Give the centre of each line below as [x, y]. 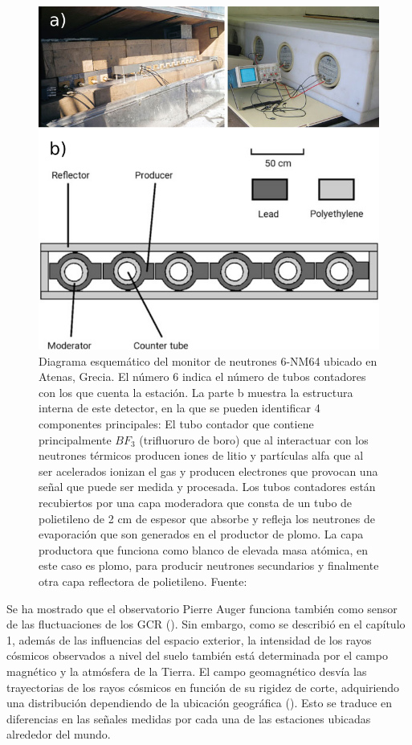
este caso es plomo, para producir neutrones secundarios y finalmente [209, 565]
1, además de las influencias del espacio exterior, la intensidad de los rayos [189, 639]
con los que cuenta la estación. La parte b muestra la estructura [196, 392]
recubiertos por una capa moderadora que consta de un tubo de [196, 503]
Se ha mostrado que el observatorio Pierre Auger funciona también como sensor [202, 608]
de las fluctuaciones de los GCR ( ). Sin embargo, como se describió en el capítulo [206, 624]
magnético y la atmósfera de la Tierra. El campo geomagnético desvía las [187, 671]
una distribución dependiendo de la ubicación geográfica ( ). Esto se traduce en [200, 703]
